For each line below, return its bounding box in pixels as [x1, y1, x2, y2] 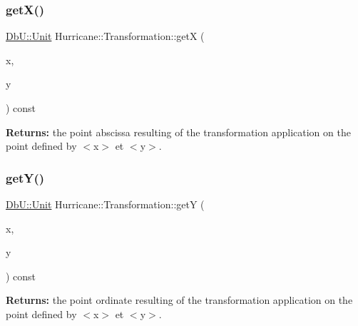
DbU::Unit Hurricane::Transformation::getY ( [6, 197, 205, 211]
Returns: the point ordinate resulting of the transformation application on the [6, 292, 353, 307]
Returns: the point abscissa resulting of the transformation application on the [6, 124, 351, 139]
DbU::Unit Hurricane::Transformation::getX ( [6, 29, 205, 44]
